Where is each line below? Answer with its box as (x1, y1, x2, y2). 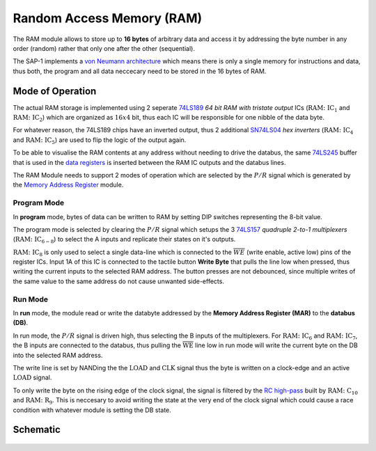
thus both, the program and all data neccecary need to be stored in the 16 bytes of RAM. (13, 67, 267, 75)
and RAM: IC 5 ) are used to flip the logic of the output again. (13, 136, 187, 145)
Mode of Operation (13, 85, 97, 97)
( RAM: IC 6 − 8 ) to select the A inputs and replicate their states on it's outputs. (13, 235, 236, 245)
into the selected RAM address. (13, 351, 103, 359)
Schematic (13, 424, 61, 436)
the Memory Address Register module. (13, 181, 124, 189)
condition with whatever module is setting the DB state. (13, 406, 172, 414)
